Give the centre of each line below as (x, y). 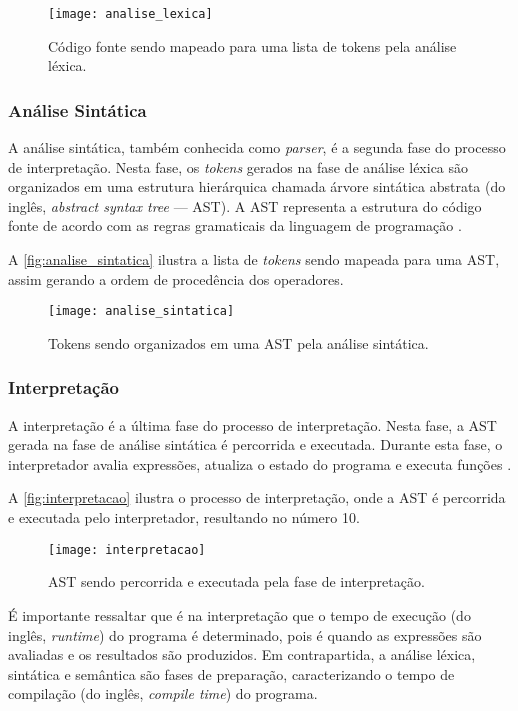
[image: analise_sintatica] (141, 311)
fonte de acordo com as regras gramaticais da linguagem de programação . (235, 225)
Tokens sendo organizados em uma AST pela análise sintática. (238, 342)
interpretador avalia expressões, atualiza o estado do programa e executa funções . (260, 463)
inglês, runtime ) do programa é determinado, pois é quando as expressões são (245, 634)
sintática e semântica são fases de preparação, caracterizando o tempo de (231, 673)
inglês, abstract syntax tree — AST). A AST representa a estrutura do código (245, 205)
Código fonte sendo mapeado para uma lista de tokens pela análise (252, 45)
